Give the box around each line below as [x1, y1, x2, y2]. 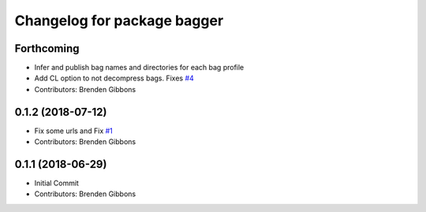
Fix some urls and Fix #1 [34, 126, 114, 136]
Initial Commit [34, 178, 79, 188]
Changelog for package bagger [14, 12, 224, 29]
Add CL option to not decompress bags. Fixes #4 [34, 73, 195, 83]
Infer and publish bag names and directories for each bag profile [34, 63, 245, 73]
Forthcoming [14, 42, 80, 55]
